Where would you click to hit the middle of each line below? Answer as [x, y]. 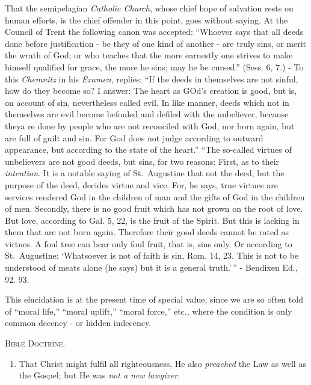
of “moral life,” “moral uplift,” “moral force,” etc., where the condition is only [149, 311]
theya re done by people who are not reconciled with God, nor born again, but [150, 125]
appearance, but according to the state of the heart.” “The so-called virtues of [148, 149]
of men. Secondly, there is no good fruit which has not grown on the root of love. [154, 208]
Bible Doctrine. [35, 343]
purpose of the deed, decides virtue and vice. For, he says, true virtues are [141, 184]
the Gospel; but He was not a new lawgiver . [100, 375]
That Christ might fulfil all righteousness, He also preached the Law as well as [162, 363]
